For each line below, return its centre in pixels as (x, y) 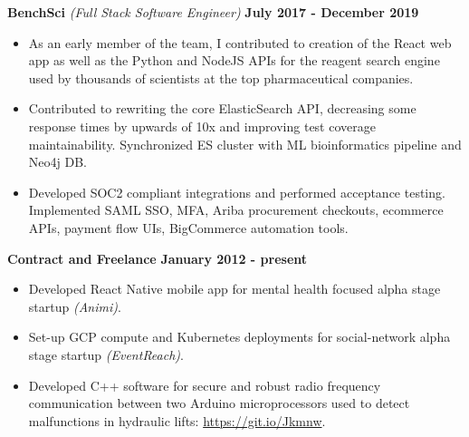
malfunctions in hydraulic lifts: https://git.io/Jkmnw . (177, 420)
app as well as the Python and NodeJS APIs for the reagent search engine (234, 60)
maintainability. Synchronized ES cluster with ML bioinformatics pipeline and (245, 144)
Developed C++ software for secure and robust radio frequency (205, 385)
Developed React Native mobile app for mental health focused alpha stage (234, 289)
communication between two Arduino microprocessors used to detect (219, 403)
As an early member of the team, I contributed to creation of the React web (240, 42)
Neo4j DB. (57, 162)
